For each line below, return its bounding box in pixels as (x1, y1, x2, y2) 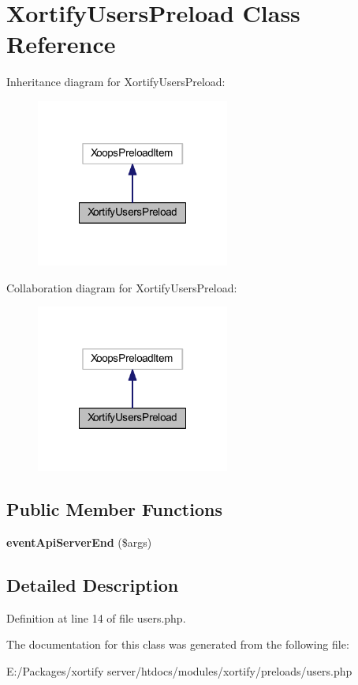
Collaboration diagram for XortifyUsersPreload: (6, 279, 237, 295)
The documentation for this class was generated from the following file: (6, 636, 349, 653)
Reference (6, 28, 116, 60)
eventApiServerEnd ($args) (6, 533, 152, 550)
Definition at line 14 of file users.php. (6, 609, 186, 626)
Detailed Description (6, 572, 179, 597)
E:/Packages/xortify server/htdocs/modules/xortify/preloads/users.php (6, 662, 352, 679)
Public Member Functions (6, 497, 222, 521)
